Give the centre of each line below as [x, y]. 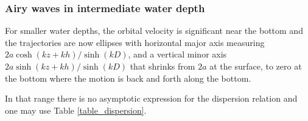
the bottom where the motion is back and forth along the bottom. [128, 78]
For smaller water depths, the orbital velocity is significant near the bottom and [154, 31]
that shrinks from [163, 66]
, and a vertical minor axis [177, 54]
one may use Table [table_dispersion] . [76, 110]
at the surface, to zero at [256, 66]
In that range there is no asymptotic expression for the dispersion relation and [151, 98]
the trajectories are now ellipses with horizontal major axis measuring [135, 42]
